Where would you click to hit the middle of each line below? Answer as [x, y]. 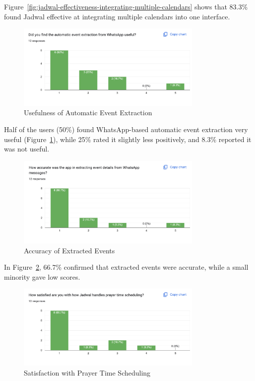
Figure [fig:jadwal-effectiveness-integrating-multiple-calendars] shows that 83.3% [126, 6]
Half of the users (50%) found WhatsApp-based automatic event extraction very [126, 129]
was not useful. [27, 149]
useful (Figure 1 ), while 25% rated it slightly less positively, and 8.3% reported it [128, 139]
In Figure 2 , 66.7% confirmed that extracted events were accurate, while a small [126, 267]
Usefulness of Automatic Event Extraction [88, 113]
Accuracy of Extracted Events [69, 250]
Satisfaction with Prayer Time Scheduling [87, 372]
